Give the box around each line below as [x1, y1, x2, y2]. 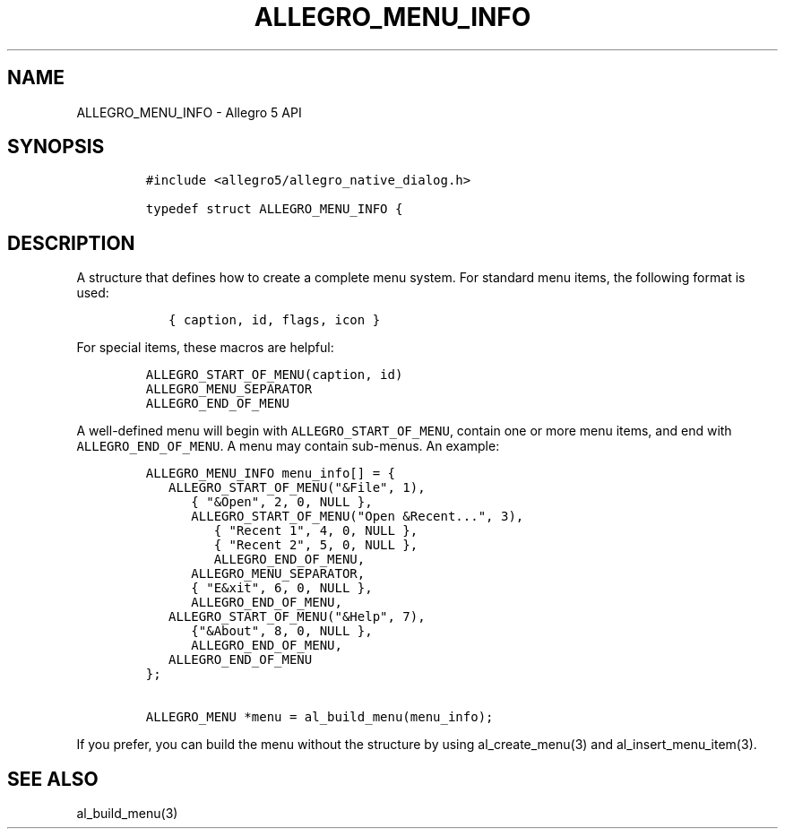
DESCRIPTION [7, 231, 135, 254]
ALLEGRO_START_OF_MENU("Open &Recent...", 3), [191, 509, 524, 524]
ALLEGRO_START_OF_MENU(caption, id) [145, 367, 403, 383]
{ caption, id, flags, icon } [168, 313, 381, 328]
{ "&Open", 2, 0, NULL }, [191, 495, 373, 510]
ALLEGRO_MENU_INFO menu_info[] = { [145, 466, 395, 481]
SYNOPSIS [7, 135, 105, 159]
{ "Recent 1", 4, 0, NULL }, [213, 523, 418, 539]
